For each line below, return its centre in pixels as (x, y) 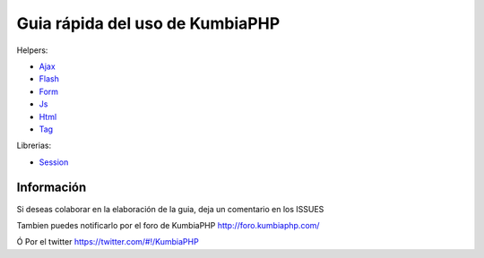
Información (52, 188)
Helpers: (32, 50)
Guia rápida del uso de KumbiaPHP (148, 23)
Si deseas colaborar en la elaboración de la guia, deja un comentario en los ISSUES (170, 209)
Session (54, 162)
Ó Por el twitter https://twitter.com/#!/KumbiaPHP (108, 242)
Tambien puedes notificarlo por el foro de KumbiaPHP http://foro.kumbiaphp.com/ (168, 225)
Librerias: (34, 146)
